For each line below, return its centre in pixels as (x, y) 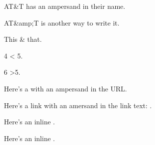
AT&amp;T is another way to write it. (62, 22)
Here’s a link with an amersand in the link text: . (78, 105)
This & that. (23, 39)
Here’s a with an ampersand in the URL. (65, 88)
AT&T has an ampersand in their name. (65, 6)
